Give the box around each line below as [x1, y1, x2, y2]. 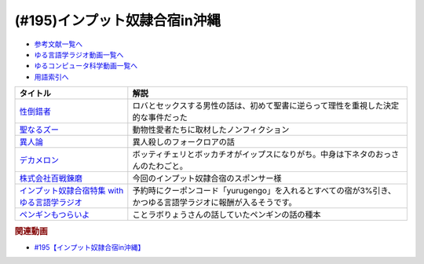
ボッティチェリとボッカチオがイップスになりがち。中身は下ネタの [132, 149, 376, 160]
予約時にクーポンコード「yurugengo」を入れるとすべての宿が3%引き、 [132, 185, 397, 196]
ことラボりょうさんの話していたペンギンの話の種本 [132, 209, 321, 220]
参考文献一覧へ [34, 39, 82, 49]
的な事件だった [132, 112, 188, 123]
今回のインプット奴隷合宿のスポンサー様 [132, 173, 282, 184]
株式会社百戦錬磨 [19, 173, 82, 184]
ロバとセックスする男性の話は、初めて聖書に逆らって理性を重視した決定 [132, 101, 400, 112]
